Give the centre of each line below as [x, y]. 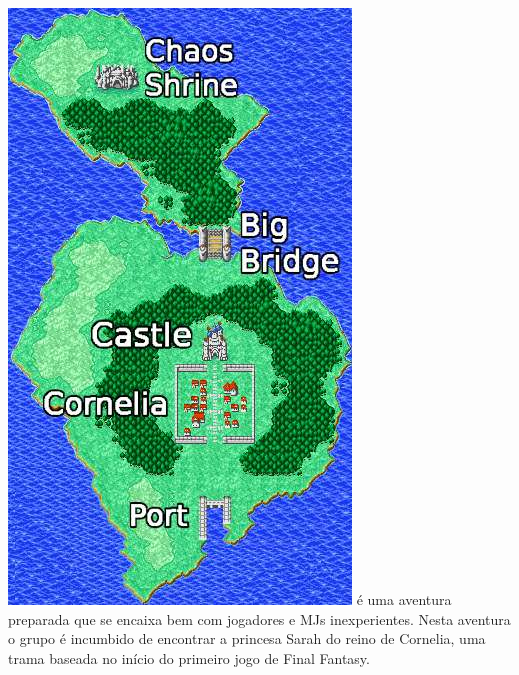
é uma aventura [404, 599]
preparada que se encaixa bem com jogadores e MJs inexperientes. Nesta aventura [259, 618]
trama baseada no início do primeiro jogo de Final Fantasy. [189, 657]
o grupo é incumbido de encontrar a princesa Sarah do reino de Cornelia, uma [247, 638]
